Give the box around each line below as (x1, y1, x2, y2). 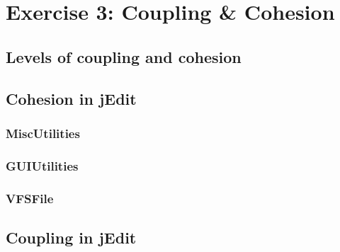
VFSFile (6, 189, 54, 207)
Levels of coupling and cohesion (6, 45, 242, 67)
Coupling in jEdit (6, 226, 137, 248)
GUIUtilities (6, 156, 79, 174)
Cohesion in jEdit (6, 87, 137, 109)
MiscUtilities (6, 124, 80, 142)
